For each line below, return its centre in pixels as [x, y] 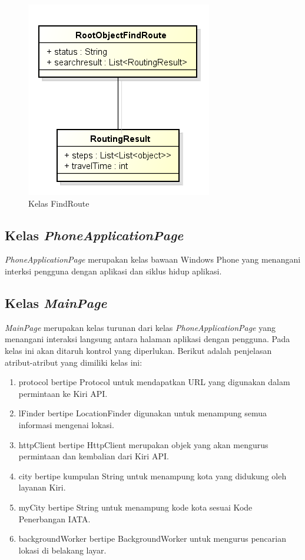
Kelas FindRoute [59, 203]
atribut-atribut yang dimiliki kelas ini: [74, 362]
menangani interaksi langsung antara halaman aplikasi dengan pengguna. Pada [147, 339]
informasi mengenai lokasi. [66, 424]
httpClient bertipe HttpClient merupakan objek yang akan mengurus [143, 444]
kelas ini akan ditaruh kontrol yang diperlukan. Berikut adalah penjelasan [138, 350]
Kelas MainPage [56, 302]
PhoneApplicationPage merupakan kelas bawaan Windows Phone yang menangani [153, 259]
